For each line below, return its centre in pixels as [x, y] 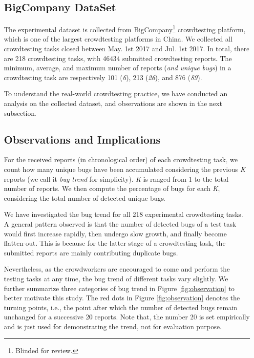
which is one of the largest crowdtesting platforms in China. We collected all [118, 39]
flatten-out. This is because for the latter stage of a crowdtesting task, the [115, 243]
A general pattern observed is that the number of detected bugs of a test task [120, 223]
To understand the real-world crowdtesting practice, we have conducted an [116, 94]
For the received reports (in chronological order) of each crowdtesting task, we [121, 159]
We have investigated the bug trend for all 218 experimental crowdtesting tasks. [124, 214]
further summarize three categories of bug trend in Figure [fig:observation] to [119, 288]
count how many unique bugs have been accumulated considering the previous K [125, 169]
